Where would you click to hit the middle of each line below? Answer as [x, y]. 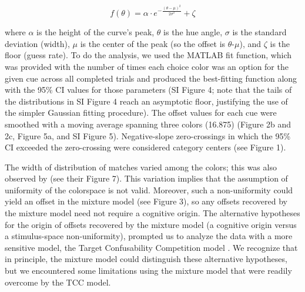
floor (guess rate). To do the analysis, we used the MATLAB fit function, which [148, 55]
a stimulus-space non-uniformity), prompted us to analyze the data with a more [149, 236]
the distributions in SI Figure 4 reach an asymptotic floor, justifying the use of [146, 101]
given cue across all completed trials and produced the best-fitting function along [151, 78]
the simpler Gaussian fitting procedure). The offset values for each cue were [141, 113]
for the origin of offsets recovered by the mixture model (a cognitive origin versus [151, 224]
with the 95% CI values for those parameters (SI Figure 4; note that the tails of [148, 90]
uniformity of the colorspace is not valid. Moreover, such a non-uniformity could [149, 189]
